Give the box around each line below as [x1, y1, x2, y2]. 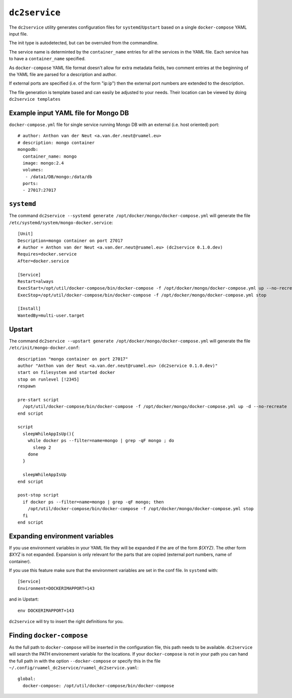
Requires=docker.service [18, 251, 77, 257]
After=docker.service [18, 258, 69, 264]
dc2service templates [9, 96, 61, 102]
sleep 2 [33, 444, 51, 450]
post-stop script [18, 492, 59, 498]
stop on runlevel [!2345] [18, 376, 80, 382]
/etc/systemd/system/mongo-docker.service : [9, 220, 113, 225]
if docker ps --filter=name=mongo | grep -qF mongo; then [22, 499, 164, 505]
